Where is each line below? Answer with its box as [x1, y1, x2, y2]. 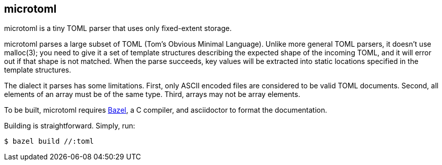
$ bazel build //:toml [4, 137, 94, 146]
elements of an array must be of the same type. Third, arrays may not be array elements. [4, 90, 301, 99]
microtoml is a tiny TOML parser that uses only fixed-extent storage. [4, 24, 232, 33]
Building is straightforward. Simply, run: [4, 121, 135, 130]
